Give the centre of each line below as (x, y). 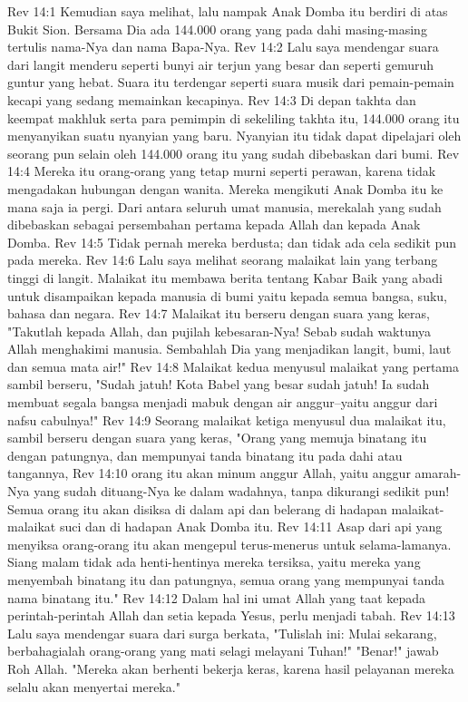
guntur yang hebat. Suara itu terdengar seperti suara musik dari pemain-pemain (231, 82)
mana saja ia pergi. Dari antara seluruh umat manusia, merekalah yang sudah (224, 206)
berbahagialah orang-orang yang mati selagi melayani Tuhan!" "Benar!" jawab (223, 651)
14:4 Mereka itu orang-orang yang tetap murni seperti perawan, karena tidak (222, 171)
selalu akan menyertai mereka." (94, 686)
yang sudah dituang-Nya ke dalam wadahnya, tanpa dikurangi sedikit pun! (242, 491)
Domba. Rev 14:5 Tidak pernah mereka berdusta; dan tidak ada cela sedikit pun (232, 242)
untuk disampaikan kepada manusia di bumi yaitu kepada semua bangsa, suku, (227, 295)
